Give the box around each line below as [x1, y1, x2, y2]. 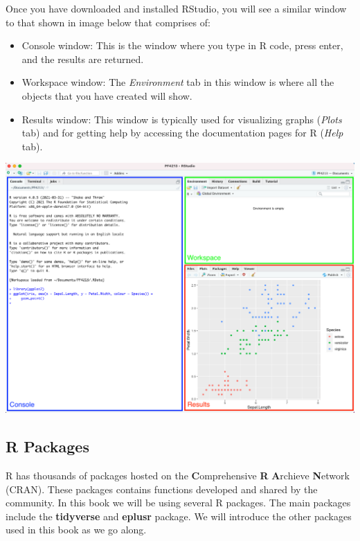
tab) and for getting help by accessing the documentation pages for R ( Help [21, 125, 343, 140]
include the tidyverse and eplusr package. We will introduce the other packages [6, 508, 352, 523]
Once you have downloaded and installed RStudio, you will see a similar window [6, 1, 347, 15]
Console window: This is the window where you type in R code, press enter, [21, 38, 343, 53]
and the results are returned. [21, 51, 144, 66]
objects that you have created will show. [21, 88, 192, 103]
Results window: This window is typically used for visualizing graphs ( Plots [21, 112, 342, 126]
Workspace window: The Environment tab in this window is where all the [21, 75, 334, 89]
